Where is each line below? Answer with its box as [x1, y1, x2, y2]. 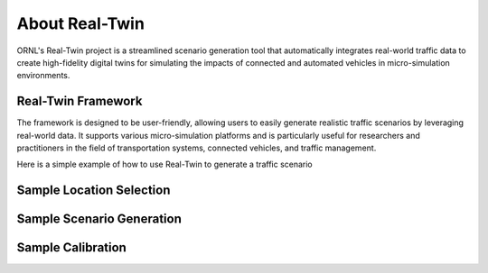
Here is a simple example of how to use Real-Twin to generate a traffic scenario [16, 159, 314, 170]
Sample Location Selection [16, 183, 171, 198]
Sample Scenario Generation [16, 212, 183, 227]
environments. [16, 70, 70, 81]
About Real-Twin [16, 14, 145, 33]
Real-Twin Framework [16, 94, 143, 109]
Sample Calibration [16, 240, 127, 256]
